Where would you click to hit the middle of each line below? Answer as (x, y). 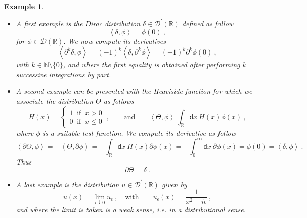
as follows (119, 101)
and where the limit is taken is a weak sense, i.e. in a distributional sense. (131, 209)
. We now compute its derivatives (115, 41)
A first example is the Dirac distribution (78, 23)
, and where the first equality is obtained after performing (151, 64)
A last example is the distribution (68, 184)
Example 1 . (24, 6)
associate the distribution (55, 101)
